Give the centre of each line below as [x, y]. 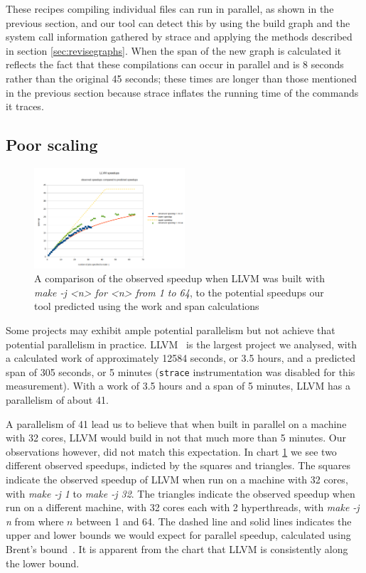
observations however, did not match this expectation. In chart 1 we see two [171, 451]
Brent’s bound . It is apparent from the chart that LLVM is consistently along [177, 549]
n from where [35, 521]
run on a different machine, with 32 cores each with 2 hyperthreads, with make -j [183, 507]
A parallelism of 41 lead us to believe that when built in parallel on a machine [176, 423]
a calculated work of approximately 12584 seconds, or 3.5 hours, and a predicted [181, 358]
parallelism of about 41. [57, 400]
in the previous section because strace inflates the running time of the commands [182, 92]
